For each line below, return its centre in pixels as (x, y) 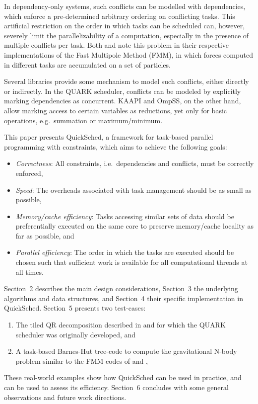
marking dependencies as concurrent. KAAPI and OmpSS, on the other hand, (123, 101)
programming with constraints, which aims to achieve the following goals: (116, 146)
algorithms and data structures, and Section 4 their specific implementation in (124, 298)
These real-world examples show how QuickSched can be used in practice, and (123, 377)
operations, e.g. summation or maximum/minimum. (83, 120)
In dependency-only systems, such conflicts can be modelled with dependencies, (125, 6)
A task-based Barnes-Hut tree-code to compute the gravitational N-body (126, 351)
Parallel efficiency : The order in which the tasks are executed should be (125, 252)
